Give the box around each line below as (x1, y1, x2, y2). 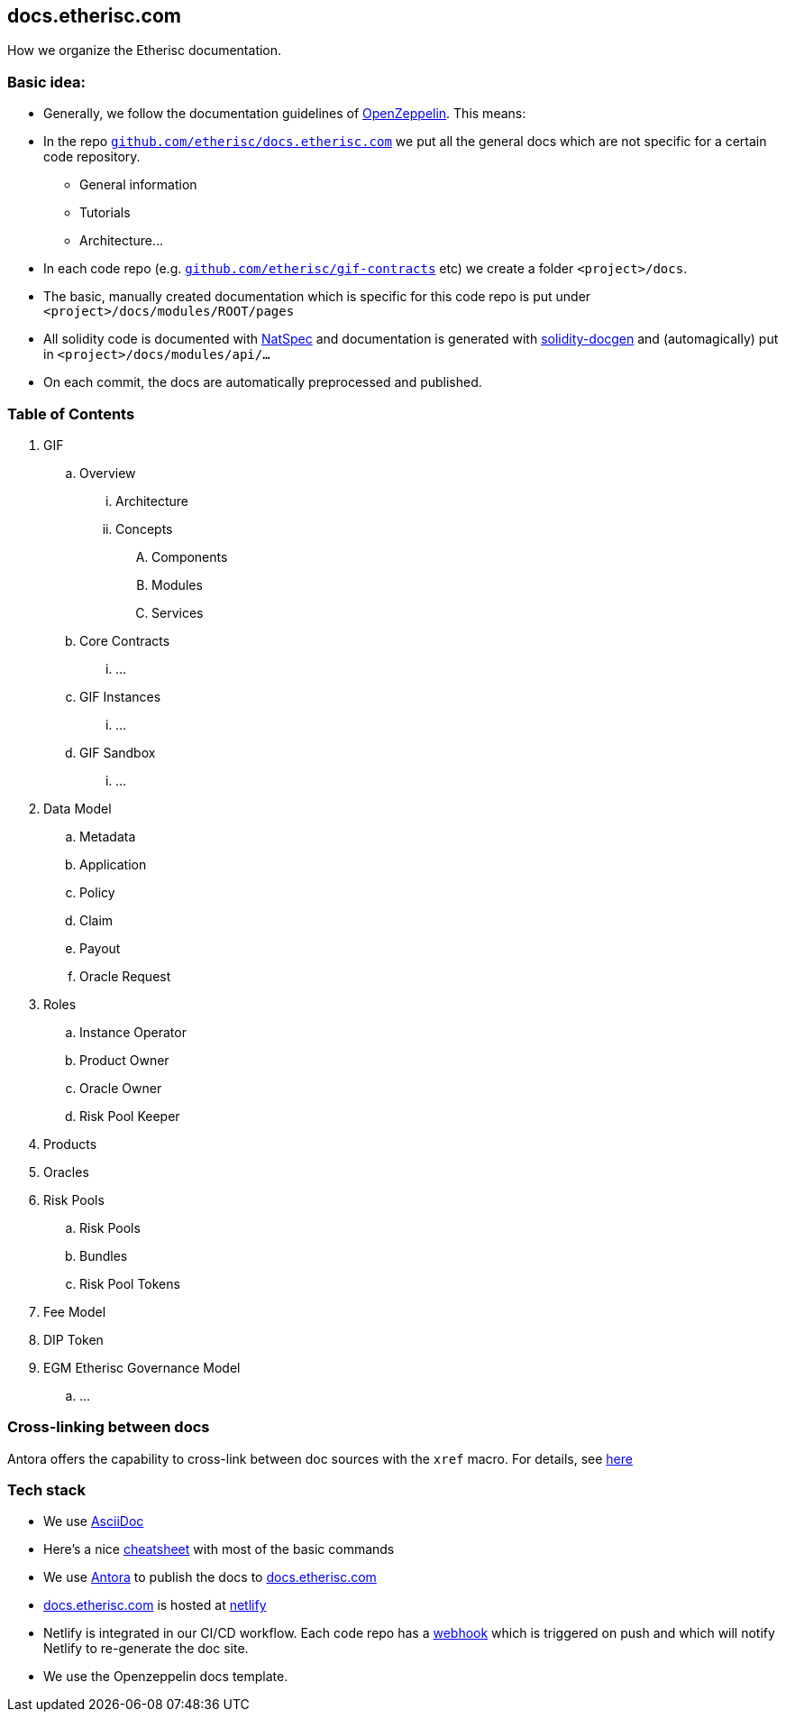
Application (79, 856, 147, 872)
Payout (79, 940, 121, 956)
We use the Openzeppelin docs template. (43, 1668, 288, 1685)
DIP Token (43, 1331, 104, 1347)
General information (79, 177, 197, 193)
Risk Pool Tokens (79, 1275, 180, 1292)
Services (151, 604, 204, 620)
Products (43, 1135, 97, 1152)
